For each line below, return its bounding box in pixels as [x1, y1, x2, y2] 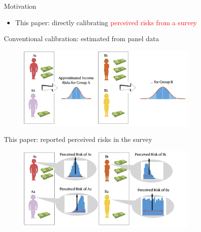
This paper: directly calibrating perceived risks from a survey [15, 17, 197, 27]
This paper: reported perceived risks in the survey [4, 134, 152, 144]
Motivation [4, 1, 36, 11]
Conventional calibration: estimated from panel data [4, 33, 159, 44]
